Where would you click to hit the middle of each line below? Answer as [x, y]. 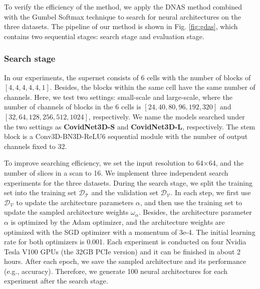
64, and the [226, 163]
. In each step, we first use [211, 192]
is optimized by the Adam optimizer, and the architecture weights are [118, 222]
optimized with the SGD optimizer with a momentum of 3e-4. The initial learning [130, 232]
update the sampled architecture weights [66, 212]
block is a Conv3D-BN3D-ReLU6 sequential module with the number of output [126, 136]
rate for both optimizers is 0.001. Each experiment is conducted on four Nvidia [125, 242]
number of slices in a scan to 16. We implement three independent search [116, 172]
